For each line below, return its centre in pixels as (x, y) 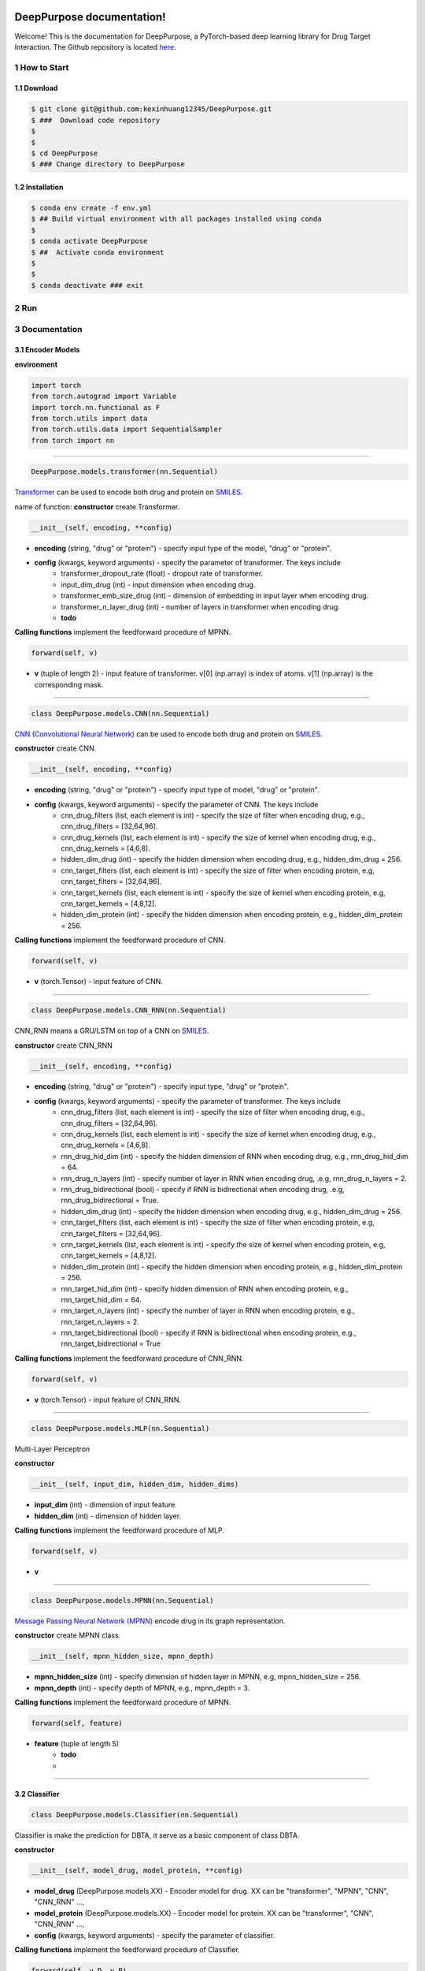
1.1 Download (36, 88)
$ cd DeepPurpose (65, 153)
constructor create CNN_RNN (64, 1045)
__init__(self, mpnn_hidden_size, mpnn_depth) (122, 1656)
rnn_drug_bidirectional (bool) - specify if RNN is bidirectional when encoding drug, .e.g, (203, 1189)
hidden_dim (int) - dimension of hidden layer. (107, 1516)
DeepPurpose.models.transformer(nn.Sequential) (124, 472)
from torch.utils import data (89, 418)
